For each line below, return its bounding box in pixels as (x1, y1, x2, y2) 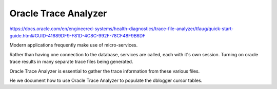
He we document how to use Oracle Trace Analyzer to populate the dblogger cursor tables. (9, 77, 203, 83)
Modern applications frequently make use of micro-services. (9, 42, 138, 48)
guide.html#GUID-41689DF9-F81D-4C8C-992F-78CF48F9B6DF (9, 32, 146, 38)
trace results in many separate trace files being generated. (9, 59, 133, 65)
